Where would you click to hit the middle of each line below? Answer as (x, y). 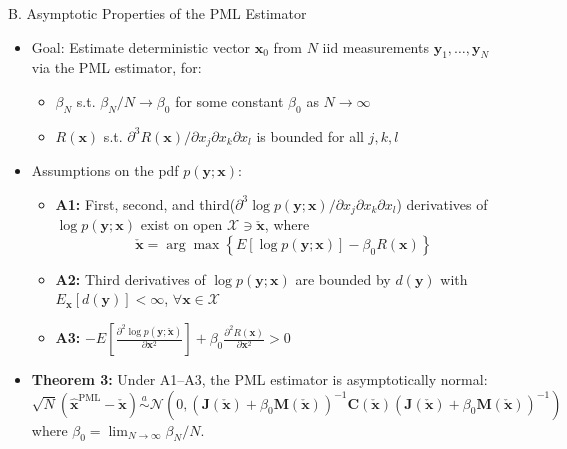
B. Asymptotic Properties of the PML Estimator (157, 13)
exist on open (181, 224)
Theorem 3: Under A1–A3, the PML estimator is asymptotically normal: (259, 379)
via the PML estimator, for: (116, 67)
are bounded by (343, 278)
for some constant (229, 100)
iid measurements (375, 46)
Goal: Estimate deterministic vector (141, 46)
